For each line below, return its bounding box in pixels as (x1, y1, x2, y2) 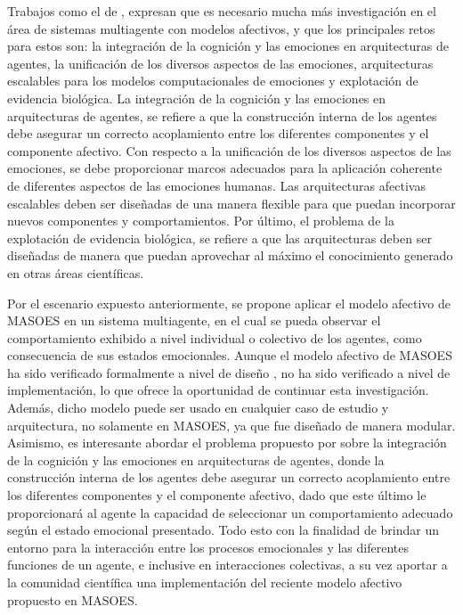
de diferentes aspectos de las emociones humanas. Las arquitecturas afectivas (7, 176, 426, 194)
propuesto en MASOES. (7, 590, 138, 609)
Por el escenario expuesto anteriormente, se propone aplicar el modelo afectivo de (7, 293, 451, 312)
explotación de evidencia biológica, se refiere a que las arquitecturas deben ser (7, 228, 432, 247)
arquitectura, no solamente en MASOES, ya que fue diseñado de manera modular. (7, 415, 456, 434)
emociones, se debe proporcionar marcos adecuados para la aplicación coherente (7, 159, 443, 177)
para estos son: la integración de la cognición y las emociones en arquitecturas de (7, 37, 450, 55)
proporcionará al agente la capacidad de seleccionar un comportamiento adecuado (7, 503, 453, 521)
